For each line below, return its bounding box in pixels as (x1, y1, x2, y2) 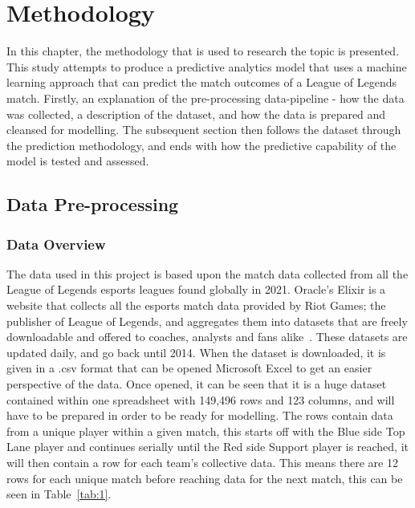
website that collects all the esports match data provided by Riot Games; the (6, 297, 386, 314)
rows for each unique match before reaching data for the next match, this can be (6, 469, 403, 486)
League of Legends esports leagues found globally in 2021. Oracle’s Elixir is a (6, 281, 386, 298)
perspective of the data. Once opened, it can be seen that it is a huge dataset (6, 376, 387, 392)
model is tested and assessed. (6, 152, 149, 169)
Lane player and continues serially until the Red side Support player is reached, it (6, 438, 409, 455)
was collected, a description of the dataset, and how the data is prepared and (6, 105, 386, 122)
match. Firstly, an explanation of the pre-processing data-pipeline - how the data (6, 89, 405, 106)
